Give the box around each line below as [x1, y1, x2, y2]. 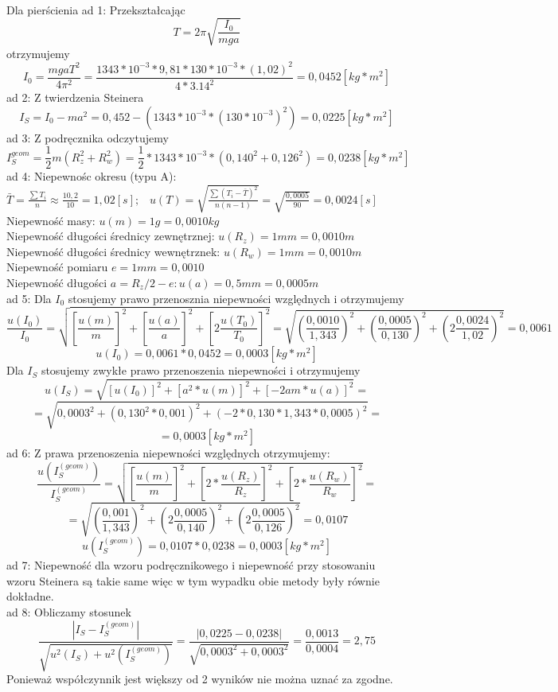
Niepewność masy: [6, 212, 96, 228]
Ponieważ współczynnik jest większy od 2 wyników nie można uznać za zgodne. [6, 671, 393, 687]
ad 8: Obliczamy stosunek [6, 604, 131, 620]
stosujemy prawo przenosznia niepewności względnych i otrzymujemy [68, 290, 404, 306]
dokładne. [6, 588, 54, 605]
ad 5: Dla [6, 290, 52, 306]
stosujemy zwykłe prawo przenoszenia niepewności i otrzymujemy [41, 362, 361, 379]
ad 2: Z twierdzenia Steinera [6, 89, 144, 106]
